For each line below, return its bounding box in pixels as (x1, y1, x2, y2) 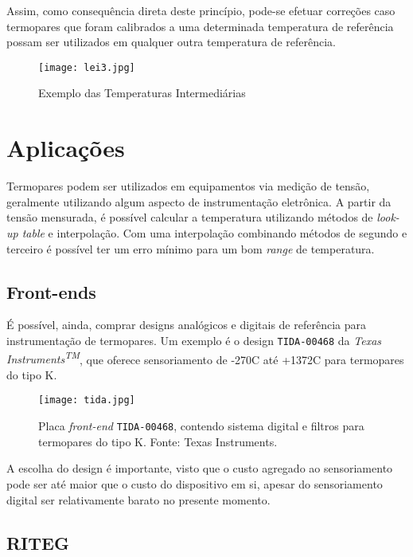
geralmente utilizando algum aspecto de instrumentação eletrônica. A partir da (6, 193, 392, 210)
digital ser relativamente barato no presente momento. (6, 491, 271, 508)
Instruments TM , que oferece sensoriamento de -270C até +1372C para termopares (6, 348, 404, 367)
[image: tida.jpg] (38, 394, 135, 406)
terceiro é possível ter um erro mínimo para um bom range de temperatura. (6, 240, 375, 257)
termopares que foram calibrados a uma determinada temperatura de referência (6, 18, 394, 34)
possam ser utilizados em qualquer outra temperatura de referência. (6, 33, 336, 50)
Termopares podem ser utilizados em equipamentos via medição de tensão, (6, 178, 370, 194)
